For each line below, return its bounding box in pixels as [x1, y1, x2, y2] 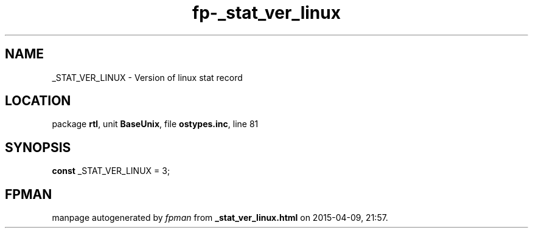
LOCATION [5, 93, 71, 109]
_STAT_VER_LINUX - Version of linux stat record [52, 72, 243, 83]
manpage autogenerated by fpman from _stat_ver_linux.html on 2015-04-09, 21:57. [52, 212, 388, 223]
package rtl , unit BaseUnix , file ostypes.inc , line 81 [52, 119, 259, 130]
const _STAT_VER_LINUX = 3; [52, 165, 170, 176]
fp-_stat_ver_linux [192, 2, 341, 23]
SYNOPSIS [5, 139, 71, 155]
